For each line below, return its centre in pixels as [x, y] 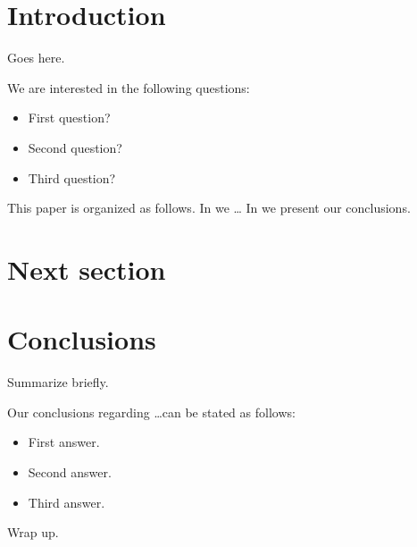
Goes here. [36, 58]
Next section [87, 269]
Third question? [72, 177]
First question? [69, 118]
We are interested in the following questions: [129, 87]
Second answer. [70, 471]
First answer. [64, 442]
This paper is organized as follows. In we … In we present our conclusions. [209, 208]
